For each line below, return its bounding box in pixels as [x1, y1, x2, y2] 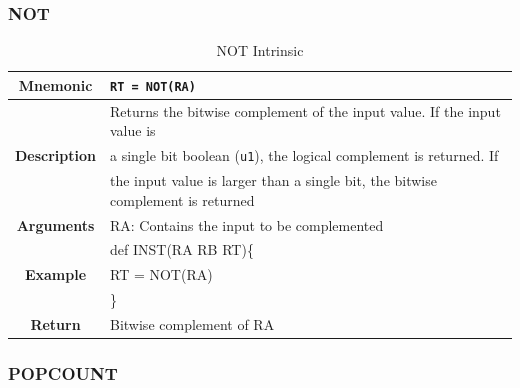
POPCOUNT [8, 360, 118, 385]
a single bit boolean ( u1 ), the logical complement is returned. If [110, 145, 499, 166]
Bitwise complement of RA [110, 313, 275, 334]
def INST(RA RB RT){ [110, 239, 254, 260]
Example [24, 264, 87, 285]
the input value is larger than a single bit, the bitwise [110, 170, 437, 191]
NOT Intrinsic [216, 40, 304, 61]
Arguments [16, 214, 95, 235]
